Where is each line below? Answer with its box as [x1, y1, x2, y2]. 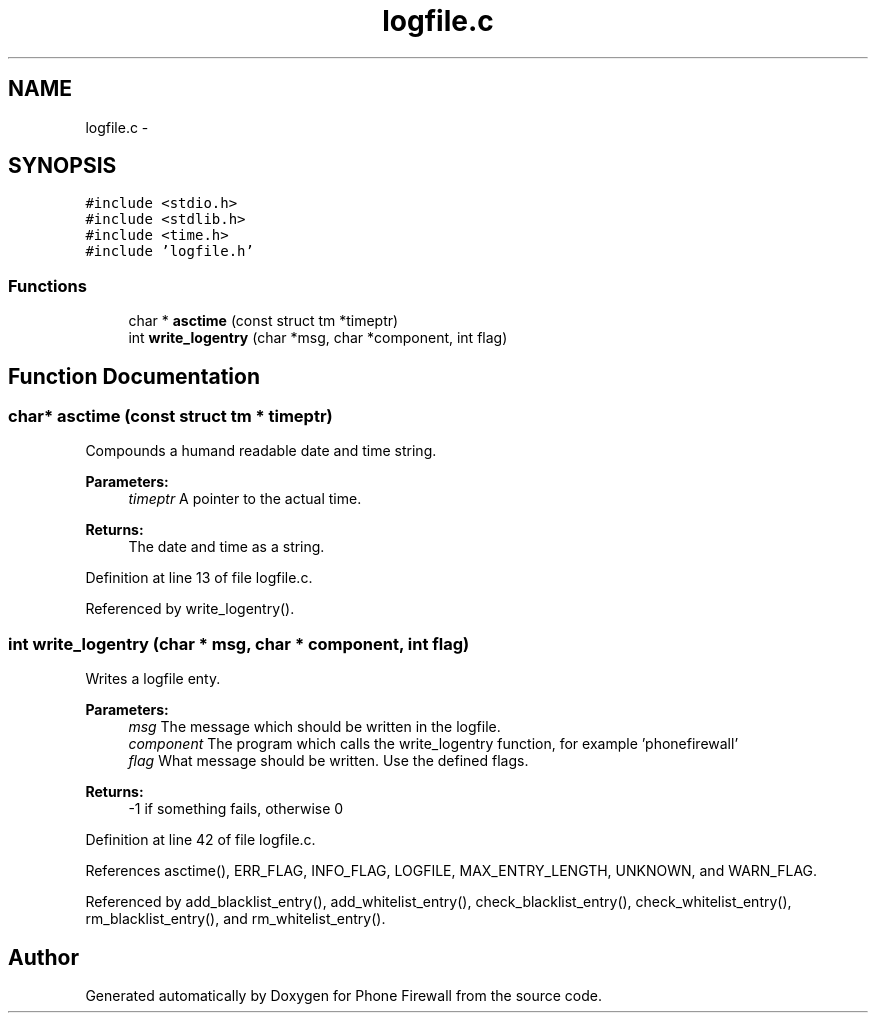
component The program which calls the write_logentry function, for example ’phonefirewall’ [128, 735, 739, 753]
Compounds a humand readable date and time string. [85, 442, 437, 460]
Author [8, 944, 79, 970]
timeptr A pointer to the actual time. [128, 490, 362, 508]
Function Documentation [8, 363, 260, 389]
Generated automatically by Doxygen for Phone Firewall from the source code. [85, 987, 603, 1004]
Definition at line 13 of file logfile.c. [85, 569, 313, 587]
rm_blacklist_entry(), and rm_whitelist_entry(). [85, 910, 386, 928]
